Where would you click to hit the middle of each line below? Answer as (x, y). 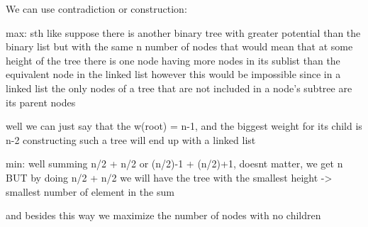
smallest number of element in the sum (90, 191)
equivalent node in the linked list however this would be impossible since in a (173, 74)
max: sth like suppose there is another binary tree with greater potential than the (183, 32)
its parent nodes (41, 102)
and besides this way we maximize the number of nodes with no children (163, 215)
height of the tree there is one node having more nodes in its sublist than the (173, 60)
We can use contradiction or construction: (96, 9)
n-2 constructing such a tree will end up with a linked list (131, 139)
